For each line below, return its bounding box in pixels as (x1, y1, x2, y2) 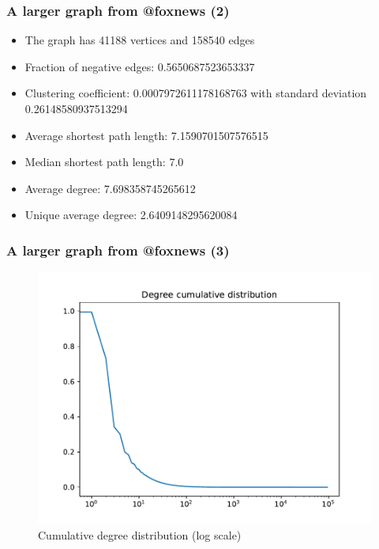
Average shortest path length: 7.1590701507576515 (24, 127, 268, 143)
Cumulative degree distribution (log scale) (38, 526, 242, 543)
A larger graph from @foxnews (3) (6, 240, 230, 259)
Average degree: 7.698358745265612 (24, 180, 196, 196)
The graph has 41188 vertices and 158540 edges (24, 32, 255, 48)
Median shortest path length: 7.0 (24, 153, 184, 170)
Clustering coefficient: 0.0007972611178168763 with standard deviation (24, 85, 367, 101)
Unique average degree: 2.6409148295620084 (24, 206, 238, 223)
